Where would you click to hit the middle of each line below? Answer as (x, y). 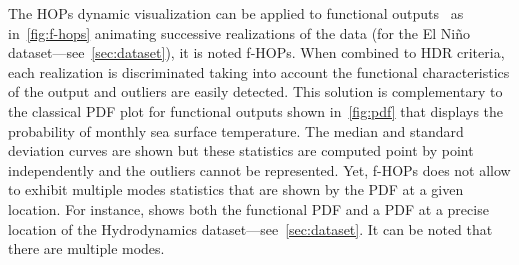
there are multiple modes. (86, 248)
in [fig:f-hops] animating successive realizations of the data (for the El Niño (239, 32)
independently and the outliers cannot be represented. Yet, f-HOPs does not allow (259, 169)
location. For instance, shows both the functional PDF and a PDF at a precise (248, 208)
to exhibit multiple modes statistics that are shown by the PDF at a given (236, 189)
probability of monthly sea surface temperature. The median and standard (236, 130)
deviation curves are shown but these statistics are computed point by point (241, 150)
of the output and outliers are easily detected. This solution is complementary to (255, 91)
